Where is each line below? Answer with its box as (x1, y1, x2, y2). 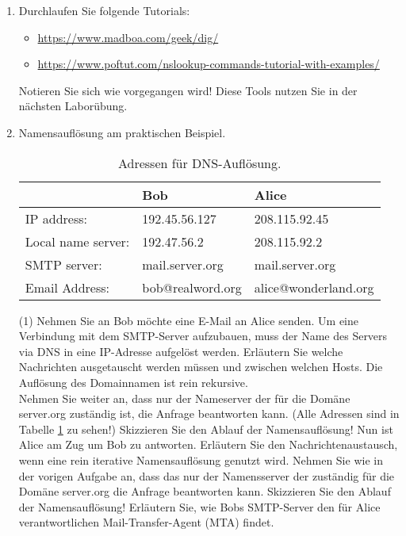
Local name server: (25, 232, 130, 251)
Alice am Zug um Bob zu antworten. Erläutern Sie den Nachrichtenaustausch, (18, 436, 398, 453)
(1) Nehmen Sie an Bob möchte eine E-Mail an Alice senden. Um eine (18, 312, 358, 328)
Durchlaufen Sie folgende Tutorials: (18, 2, 190, 18)
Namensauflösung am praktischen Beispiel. (18, 124, 226, 140)
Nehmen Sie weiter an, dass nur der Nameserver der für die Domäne (18, 389, 350, 406)
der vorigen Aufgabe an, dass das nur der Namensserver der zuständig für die (18, 467, 395, 484)
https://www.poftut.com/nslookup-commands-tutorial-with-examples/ (37, 56, 380, 72)
